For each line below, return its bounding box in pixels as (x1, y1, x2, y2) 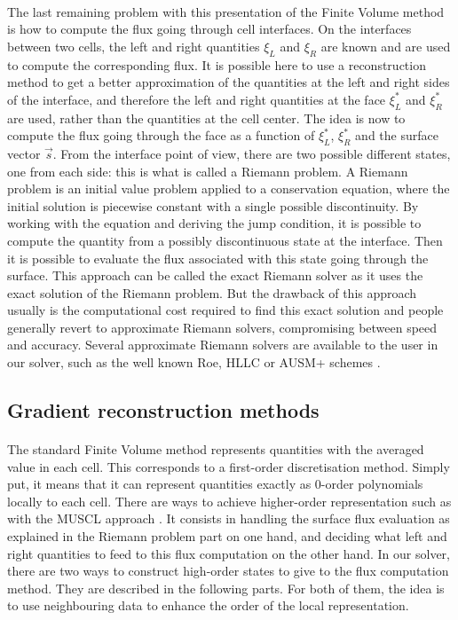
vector (7, 144, 41, 162)
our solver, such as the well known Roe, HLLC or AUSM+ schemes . (7, 353, 381, 372)
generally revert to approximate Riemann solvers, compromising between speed (7, 318, 438, 336)
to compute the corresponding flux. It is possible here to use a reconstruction (7, 55, 426, 74)
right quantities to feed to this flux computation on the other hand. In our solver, (7, 544, 450, 562)
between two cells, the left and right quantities (7, 36, 260, 55)
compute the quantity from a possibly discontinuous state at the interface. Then (7, 231, 443, 249)
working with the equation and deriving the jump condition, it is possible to (7, 214, 422, 232)
